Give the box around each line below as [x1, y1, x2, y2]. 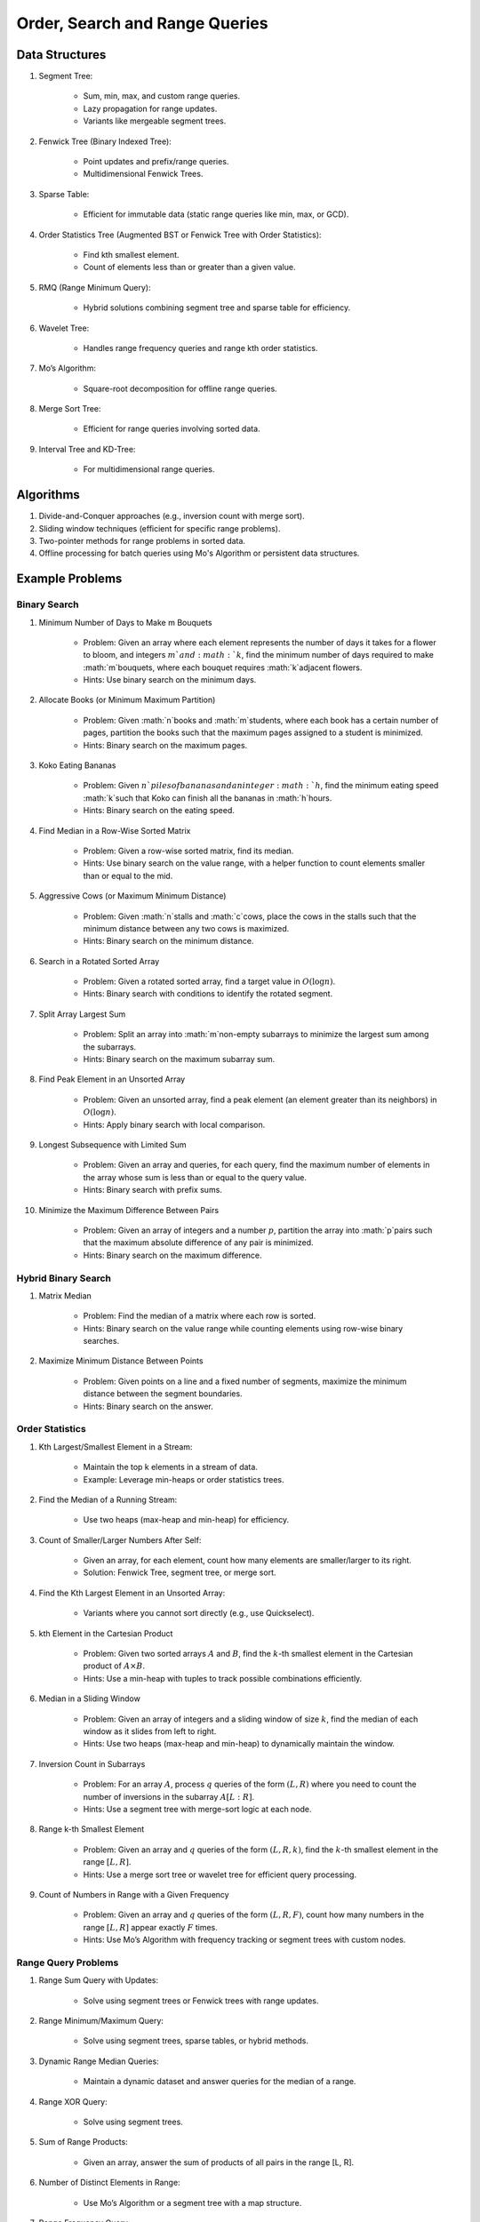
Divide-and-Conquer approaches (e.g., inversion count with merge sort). [38, 511, 306, 522]
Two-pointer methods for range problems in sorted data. [38, 535, 246, 546]
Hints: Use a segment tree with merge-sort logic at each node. [83, 1803, 312, 1814]
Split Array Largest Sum [38, 1009, 126, 1019]
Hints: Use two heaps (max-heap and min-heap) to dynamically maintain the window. [83, 1738, 396, 1749]
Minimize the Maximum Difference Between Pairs [38, 1204, 220, 1215]
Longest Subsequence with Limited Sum [38, 1139, 187, 1150]
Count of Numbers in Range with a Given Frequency [38, 1889, 230, 1899]
